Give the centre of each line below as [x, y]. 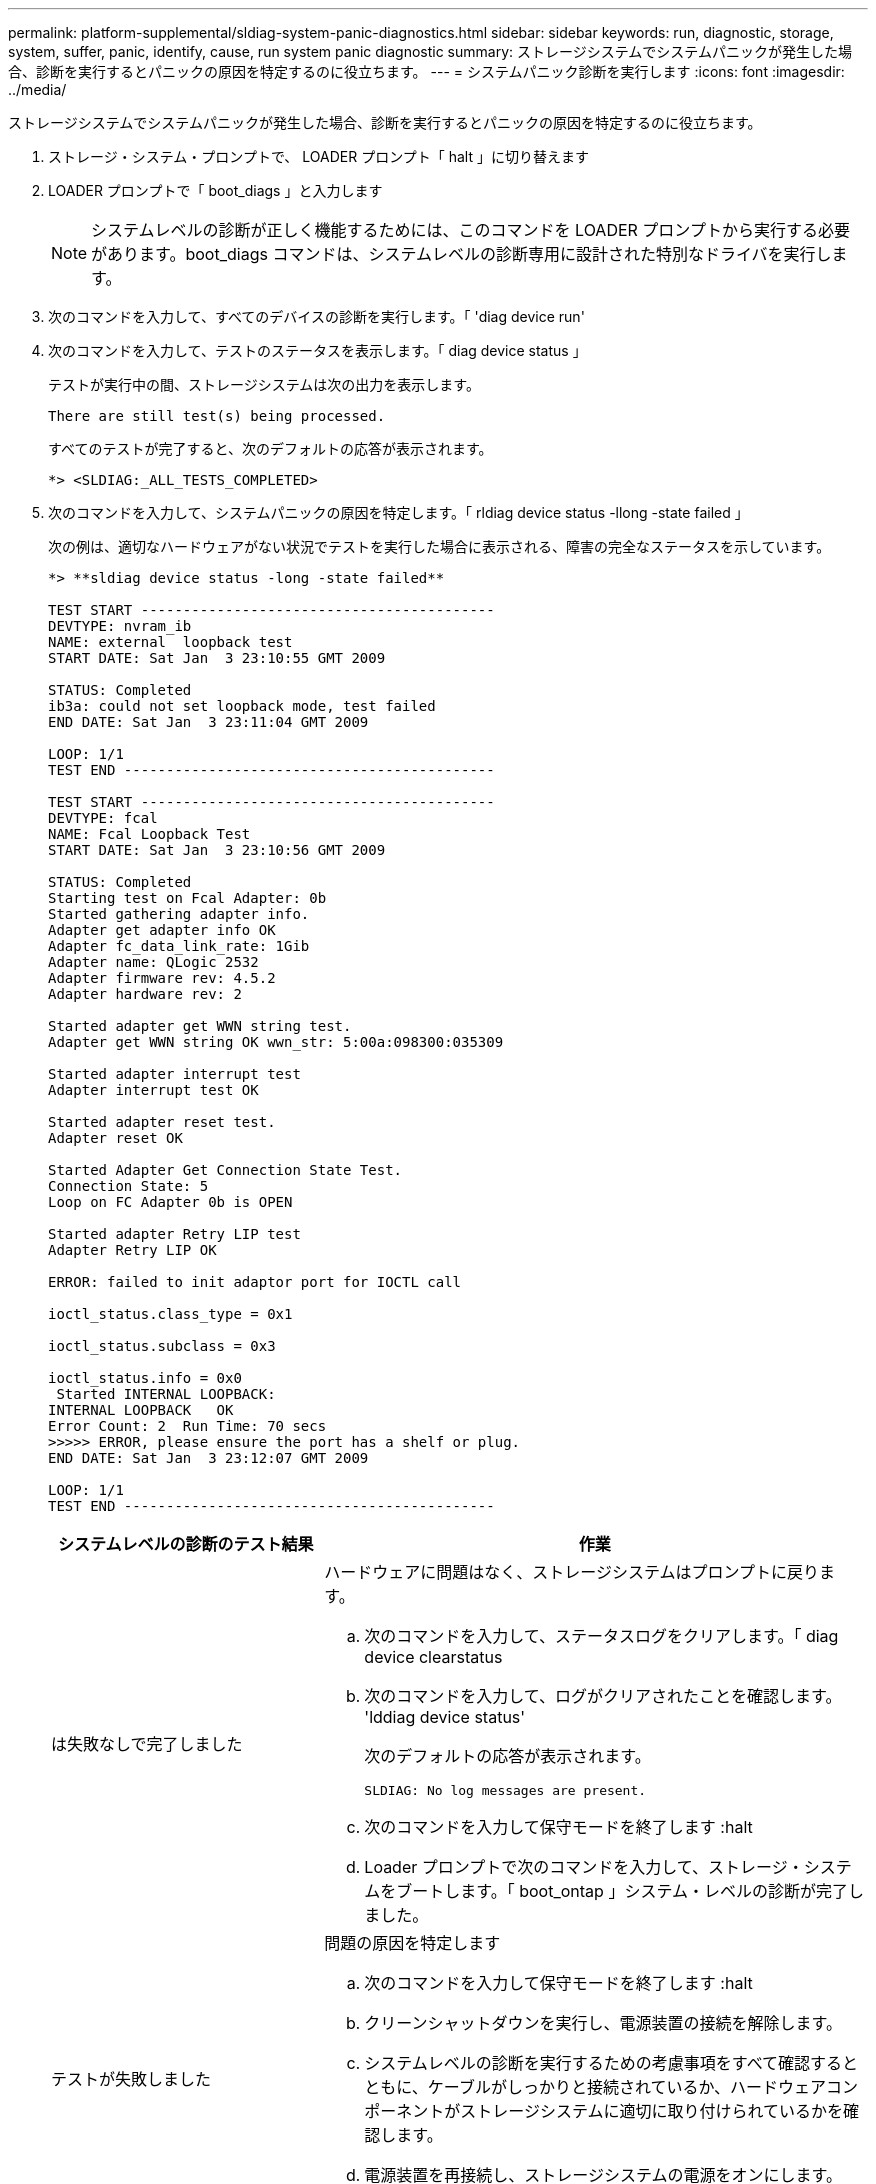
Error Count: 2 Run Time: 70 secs [187, 1426]
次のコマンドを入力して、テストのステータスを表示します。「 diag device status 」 [317, 350]
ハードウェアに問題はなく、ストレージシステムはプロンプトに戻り [572, 1572]
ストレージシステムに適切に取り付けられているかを [652, 2111]
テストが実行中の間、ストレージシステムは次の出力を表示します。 [264, 384]
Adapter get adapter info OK [162, 930]
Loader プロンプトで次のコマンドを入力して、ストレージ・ [584, 1867]
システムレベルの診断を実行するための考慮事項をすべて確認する [603, 2063]
